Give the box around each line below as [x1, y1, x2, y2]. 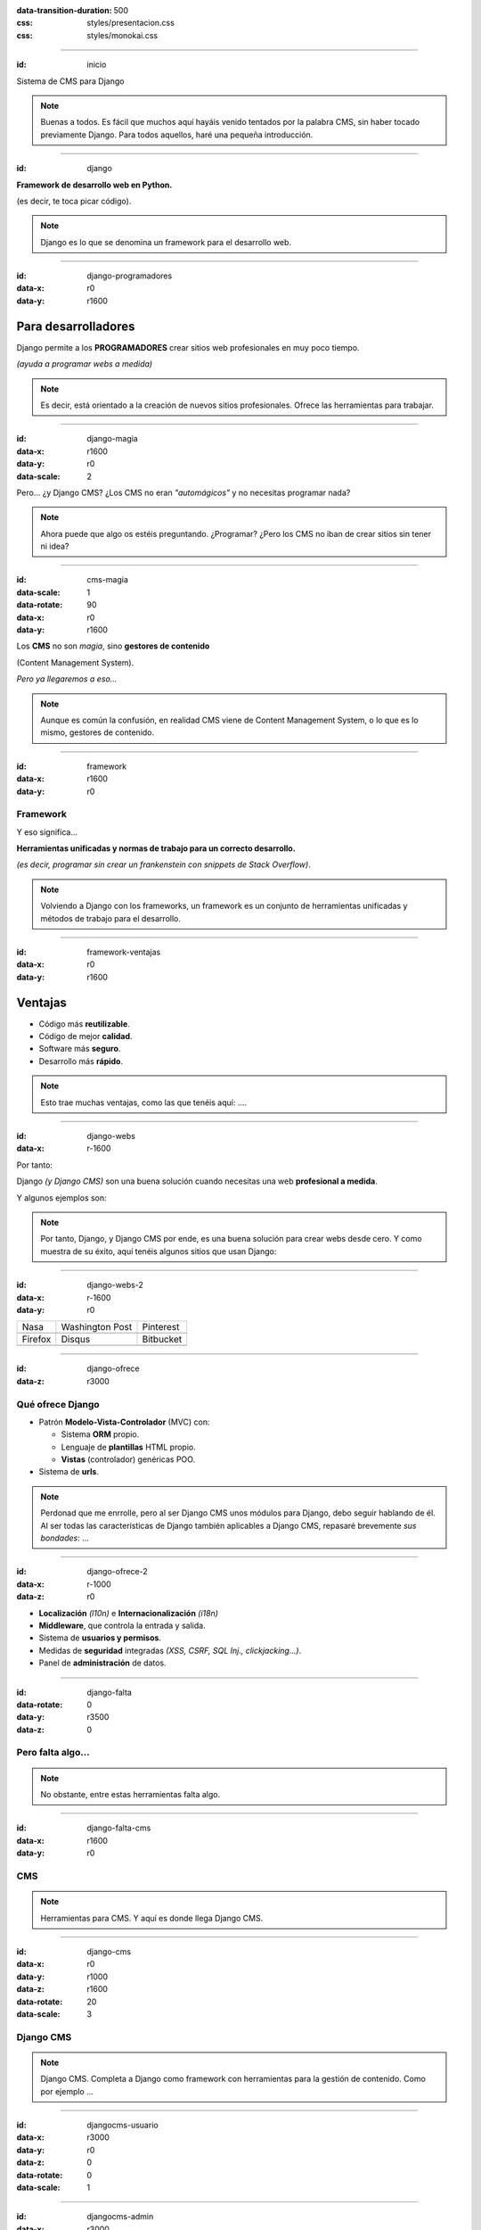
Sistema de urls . [38, 1466, 100, 1477]
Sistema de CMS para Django [16, 76, 125, 87]
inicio [86, 59, 107, 70]
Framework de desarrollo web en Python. [16, 179, 173, 190]
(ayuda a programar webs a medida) [16, 359, 153, 369]
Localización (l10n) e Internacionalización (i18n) [38, 1607, 218, 1618]
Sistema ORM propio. [61, 1429, 140, 1440]
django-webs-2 [86, 1280, 144, 1291]
